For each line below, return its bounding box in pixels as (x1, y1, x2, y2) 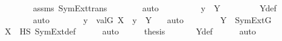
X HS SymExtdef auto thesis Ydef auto (4, 25, 256, 37)
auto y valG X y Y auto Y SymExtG (33, 13, 272, 26)
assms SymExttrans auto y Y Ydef (33, 2, 277, 14)
